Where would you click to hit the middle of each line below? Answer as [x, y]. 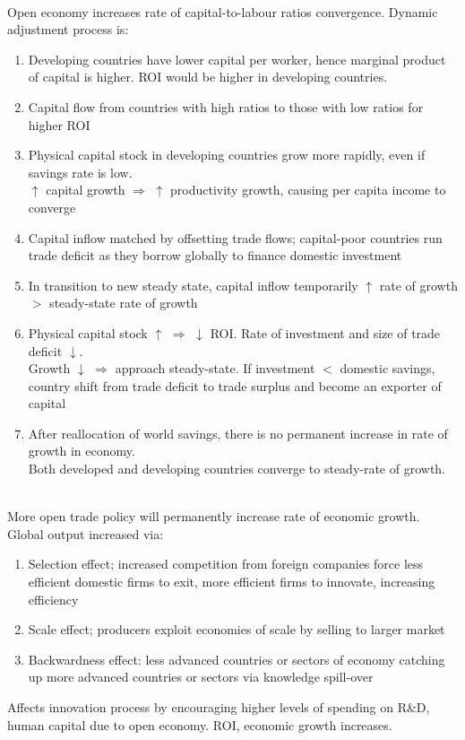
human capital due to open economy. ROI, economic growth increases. [200, 724]
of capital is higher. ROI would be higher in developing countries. [208, 77]
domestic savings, [387, 368]
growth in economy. [82, 451]
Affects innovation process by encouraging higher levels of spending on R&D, [219, 707]
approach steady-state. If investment [215, 368]
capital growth [86, 190]
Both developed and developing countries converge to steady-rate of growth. [237, 469]
